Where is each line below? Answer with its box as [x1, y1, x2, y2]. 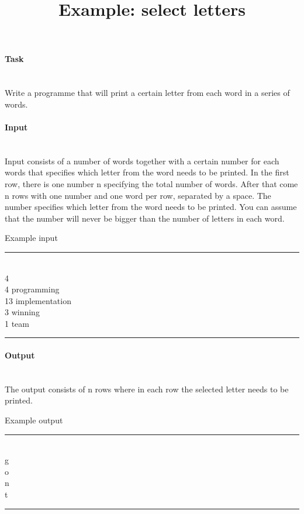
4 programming [5, 283, 60, 295]
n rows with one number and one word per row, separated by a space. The [5, 189, 271, 201]
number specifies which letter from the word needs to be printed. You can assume [5, 201, 297, 213]
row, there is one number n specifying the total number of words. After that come [5, 177, 298, 189]
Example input [5, 232, 58, 244]
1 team [5, 317, 29, 329]
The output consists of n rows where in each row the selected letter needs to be [5, 382, 289, 395]
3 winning [5, 306, 40, 318]
